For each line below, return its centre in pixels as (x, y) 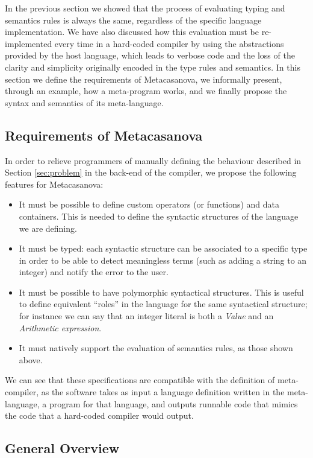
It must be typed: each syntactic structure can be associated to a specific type (163, 248)
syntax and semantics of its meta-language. (84, 102)
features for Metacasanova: (54, 184)
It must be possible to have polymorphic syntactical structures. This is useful (161, 292)
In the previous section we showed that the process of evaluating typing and (145, 8)
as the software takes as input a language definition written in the (163, 392)
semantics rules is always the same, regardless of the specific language (133, 20)
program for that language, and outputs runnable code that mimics (173, 403)
